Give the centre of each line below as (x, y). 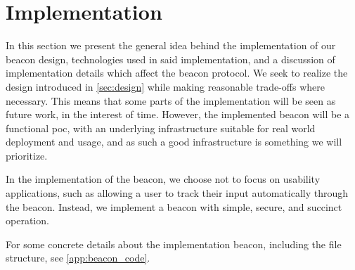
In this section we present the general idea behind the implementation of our (171, 45)
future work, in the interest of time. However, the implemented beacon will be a (178, 114)
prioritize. (27, 155)
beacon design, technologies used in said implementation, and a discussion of (170, 59)
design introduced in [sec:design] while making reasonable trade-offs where (165, 86)
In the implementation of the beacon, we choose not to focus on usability (163, 179)
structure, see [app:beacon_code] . (78, 258)
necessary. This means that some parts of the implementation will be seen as (171, 100)
